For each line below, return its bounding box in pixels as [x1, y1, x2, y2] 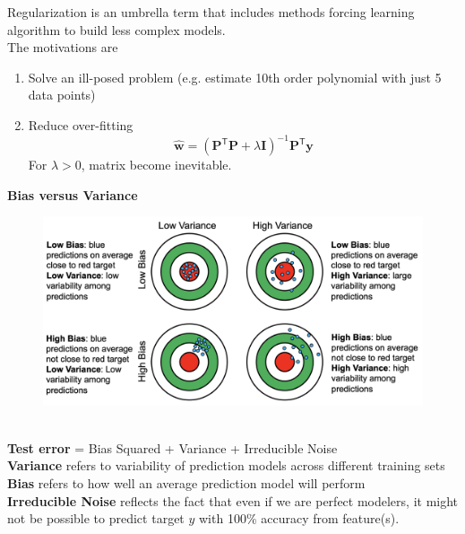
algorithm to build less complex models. [7, 20, 226, 39]
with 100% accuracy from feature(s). [199, 509, 400, 528]
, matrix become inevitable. [81, 155, 232, 174]
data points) [28, 85, 96, 104]
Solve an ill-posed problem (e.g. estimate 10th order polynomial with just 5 [28, 67, 442, 86]
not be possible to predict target [7, 509, 185, 528]
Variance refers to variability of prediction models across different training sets [7, 456, 445, 475]
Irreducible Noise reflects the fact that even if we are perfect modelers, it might [7, 491, 459, 510]
